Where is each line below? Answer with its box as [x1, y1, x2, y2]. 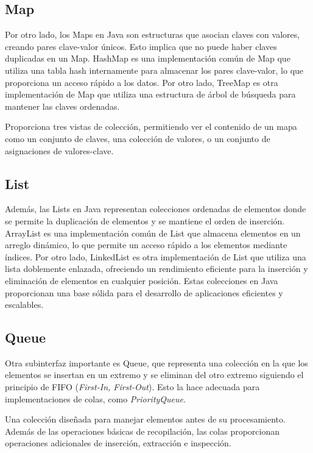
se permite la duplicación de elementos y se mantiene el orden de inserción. [5, 214, 285, 227]
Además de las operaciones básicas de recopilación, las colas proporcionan [5, 424, 280, 437]
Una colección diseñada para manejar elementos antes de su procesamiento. [5, 413, 286, 426]
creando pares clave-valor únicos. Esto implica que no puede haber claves [5, 40, 277, 52]
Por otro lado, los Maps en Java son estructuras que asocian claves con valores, [5, 28, 300, 41]
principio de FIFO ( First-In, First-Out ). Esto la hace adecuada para [5, 380, 260, 393]
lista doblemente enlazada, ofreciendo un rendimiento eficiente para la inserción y [5, 262, 308, 275]
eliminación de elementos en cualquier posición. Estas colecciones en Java [5, 274, 278, 287]
